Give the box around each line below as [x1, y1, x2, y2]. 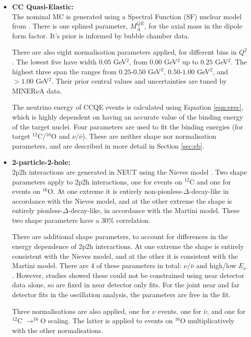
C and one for [189, 176, 231, 186]
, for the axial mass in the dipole [144, 21, 243, 31]
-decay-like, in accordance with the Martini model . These [68, 205, 240, 215]
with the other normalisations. [12, 325, 103, 335]
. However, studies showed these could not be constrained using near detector [12, 270, 245, 280]
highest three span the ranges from [12, 66, 117, 76]
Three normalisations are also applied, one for [12, 306, 150, 316]
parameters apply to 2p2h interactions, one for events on [12, 176, 182, 186]
